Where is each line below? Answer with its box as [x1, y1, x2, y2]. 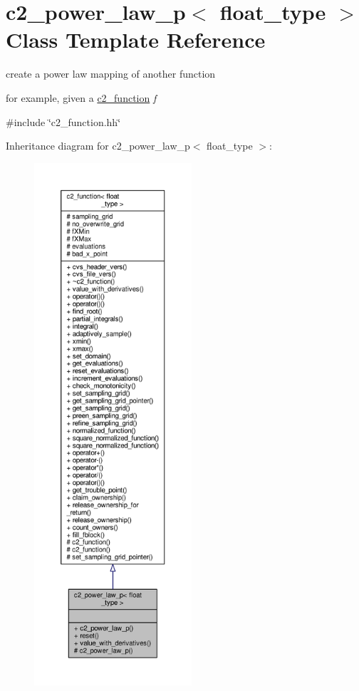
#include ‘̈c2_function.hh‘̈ [6, 114, 121, 129]
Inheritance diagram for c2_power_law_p [6, 138, 190, 153]
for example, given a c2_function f [6, 90, 157, 105]
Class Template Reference [6, 25, 266, 54]
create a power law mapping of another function [6, 66, 216, 81]
